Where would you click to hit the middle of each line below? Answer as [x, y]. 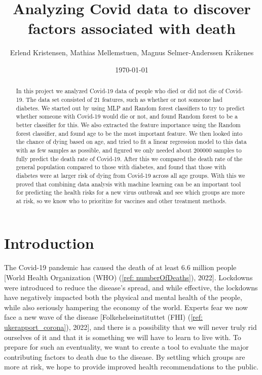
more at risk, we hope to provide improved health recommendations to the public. [132, 367]
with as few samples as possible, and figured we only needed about [104, 150]
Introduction [49, 243]
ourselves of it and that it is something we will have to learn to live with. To [123, 337]
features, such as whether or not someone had [162, 99]
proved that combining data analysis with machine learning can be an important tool [128, 184]
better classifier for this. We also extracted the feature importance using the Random [128, 124]
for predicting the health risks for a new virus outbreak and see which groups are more [130, 192]
